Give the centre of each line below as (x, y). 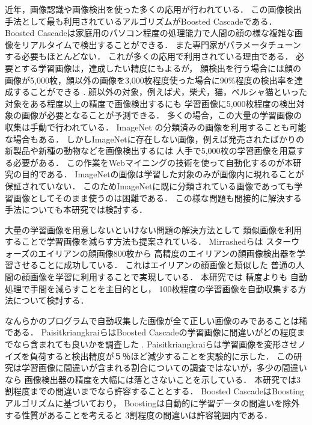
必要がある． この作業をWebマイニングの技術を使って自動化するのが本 (153, 162)
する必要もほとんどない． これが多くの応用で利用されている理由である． (149, 56)
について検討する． (51, 300)
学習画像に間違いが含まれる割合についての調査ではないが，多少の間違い (164, 368)
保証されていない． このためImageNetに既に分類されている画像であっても (150, 185)
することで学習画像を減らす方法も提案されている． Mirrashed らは (134, 241)
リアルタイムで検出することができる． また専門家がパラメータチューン (161, 44)
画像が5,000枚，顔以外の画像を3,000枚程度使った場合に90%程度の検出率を (150, 80)
